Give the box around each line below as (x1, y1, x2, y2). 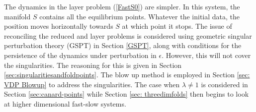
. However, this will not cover (162, 50, 251, 60)
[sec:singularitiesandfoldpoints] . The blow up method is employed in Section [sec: (4, 69, 250, 80)
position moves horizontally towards (4, 21, 113, 31)
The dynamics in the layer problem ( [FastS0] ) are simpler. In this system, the (4, 1, 240, 11)
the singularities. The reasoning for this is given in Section (4, 59, 182, 70)
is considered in (201, 79, 248, 89)
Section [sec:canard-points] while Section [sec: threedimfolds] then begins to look (4, 89, 249, 99)
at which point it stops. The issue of (122, 21, 232, 31)
